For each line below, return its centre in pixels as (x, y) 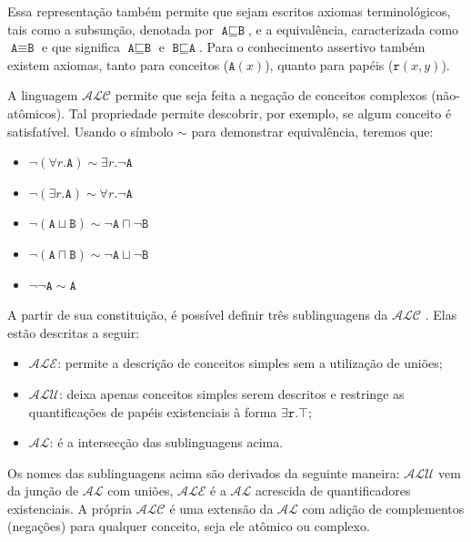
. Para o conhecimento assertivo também (312, 47)
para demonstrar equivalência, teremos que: (312, 131)
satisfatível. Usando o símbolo (90, 131)
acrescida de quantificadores (333, 491)
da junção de (43, 491)
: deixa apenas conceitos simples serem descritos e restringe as (232, 393)
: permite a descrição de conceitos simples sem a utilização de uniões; (250, 363)
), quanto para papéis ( (329, 64)
